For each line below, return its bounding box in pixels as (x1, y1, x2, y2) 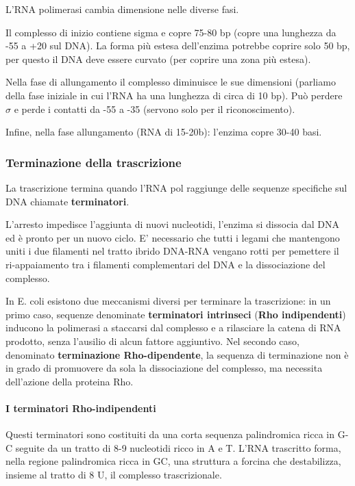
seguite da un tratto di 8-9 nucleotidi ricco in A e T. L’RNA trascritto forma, (15, 440, 341, 455)
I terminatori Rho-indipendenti (5, 400, 156, 415)
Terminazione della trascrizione (5, 153, 182, 170)
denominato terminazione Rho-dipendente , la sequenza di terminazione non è (5, 347, 349, 361)
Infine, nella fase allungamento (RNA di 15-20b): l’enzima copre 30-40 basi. (5, 125, 322, 139)
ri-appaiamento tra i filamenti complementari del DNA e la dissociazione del (5, 257, 326, 271)
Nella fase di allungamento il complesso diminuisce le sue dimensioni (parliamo (5, 75, 336, 89)
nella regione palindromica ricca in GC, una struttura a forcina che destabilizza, (5, 454, 341, 468)
